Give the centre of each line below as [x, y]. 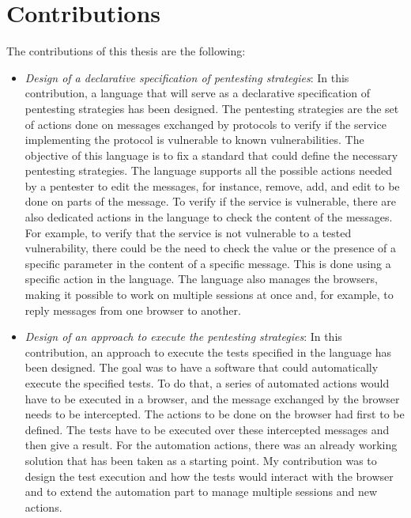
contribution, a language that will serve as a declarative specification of [198, 93]
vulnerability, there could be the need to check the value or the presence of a [211, 248]
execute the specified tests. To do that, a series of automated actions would [207, 383]
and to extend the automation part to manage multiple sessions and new [201, 492]
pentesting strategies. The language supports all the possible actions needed [209, 170]
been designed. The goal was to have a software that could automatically [202, 367]
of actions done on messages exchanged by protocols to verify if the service [205, 124]
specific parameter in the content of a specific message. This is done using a [208, 263]
